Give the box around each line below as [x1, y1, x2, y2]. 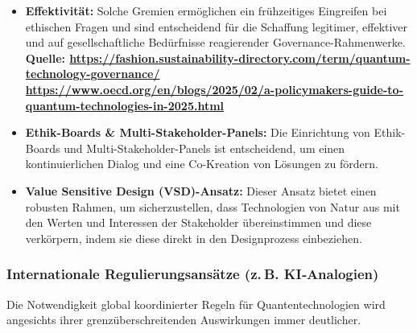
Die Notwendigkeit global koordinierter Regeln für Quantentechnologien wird [6, 295, 386, 312]
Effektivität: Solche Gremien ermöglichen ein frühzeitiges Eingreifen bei [25, 2, 387, 18]
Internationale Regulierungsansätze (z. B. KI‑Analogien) [6, 264, 379, 284]
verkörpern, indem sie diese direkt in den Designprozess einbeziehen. [25, 229, 362, 246]
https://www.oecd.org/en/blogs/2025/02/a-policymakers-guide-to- [25, 80, 404, 97]
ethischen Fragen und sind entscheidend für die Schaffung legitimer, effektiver [25, 18, 408, 35]
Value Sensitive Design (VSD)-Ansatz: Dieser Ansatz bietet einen [25, 182, 377, 199]
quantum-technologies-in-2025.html [25, 97, 225, 113]
